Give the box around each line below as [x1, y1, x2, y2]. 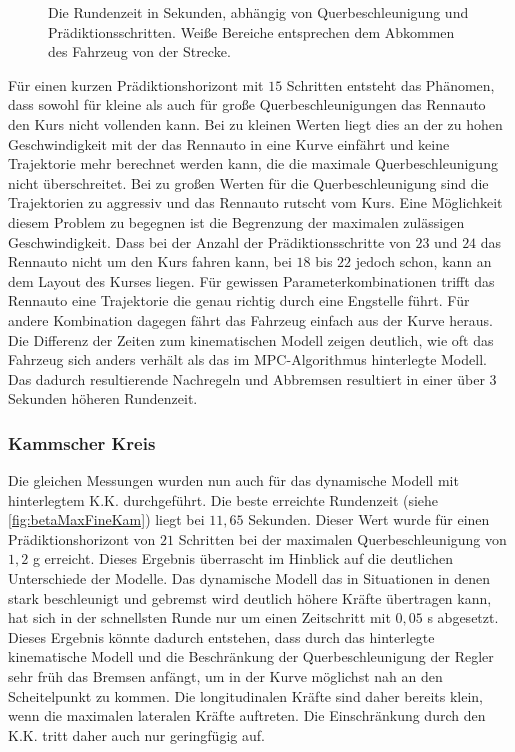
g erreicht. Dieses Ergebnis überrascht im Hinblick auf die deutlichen [32, 548, 454, 569]
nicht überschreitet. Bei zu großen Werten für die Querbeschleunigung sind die [8, 172, 489, 193]
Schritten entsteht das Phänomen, [286, 74, 495, 95]
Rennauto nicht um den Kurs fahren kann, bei [8, 251, 292, 272]
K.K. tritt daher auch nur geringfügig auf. [8, 724, 265, 745]
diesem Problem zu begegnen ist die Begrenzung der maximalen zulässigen [8, 211, 465, 232]
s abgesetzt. [427, 607, 499, 628]
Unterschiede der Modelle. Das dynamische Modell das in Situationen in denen [8, 568, 491, 589]
